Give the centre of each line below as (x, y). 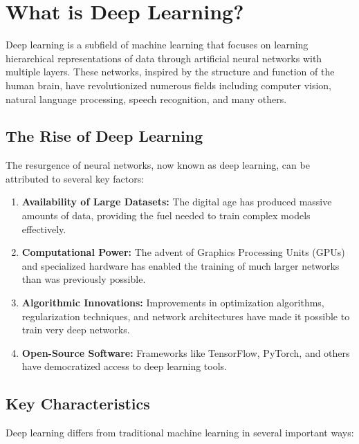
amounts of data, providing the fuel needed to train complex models (166, 215)
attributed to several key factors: (75, 178)
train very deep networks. (76, 330)
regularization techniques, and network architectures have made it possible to (186, 316)
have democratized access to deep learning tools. (125, 366)
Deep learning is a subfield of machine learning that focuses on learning (157, 45)
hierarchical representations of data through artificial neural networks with (164, 58)
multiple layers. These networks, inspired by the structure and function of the (170, 72)
